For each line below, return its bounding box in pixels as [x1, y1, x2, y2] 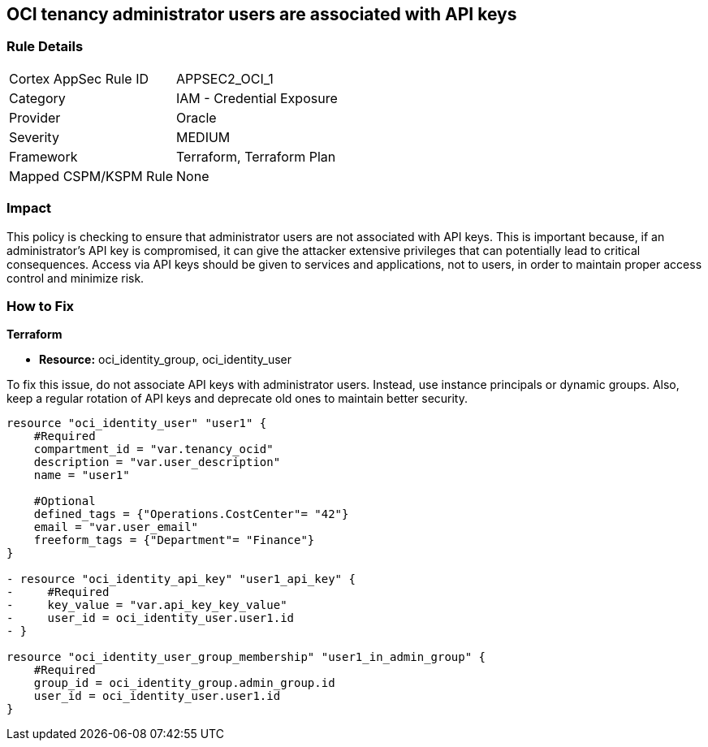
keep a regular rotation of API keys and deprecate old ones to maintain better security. [6, 391, 468, 406]
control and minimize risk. [6, 270, 145, 285]
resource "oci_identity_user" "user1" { [6, 417, 267, 430]
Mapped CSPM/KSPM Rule [9, 167, 174, 184]
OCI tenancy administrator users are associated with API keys [6, 4, 517, 24]
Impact [6, 200, 52, 217]
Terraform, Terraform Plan [176, 148, 336, 165]
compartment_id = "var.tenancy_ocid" [33, 443, 274, 456]
